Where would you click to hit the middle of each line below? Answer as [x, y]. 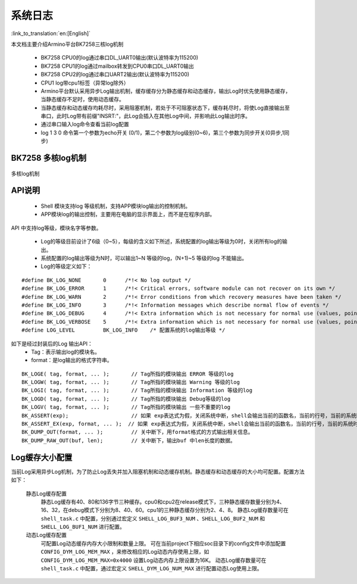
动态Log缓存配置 [46, 535]
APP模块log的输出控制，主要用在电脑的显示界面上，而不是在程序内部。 [128, 214]
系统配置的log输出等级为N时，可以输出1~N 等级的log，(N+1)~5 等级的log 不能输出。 [144, 258]
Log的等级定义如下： [66, 266]
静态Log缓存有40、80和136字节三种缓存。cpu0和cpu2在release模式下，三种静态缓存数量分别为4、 [163, 502]
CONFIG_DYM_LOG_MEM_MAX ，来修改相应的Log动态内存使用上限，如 [125, 552]
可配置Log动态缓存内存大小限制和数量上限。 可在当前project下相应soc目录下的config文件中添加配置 [163, 543]
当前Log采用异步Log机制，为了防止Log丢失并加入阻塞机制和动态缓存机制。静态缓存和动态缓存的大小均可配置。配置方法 [158, 471]
